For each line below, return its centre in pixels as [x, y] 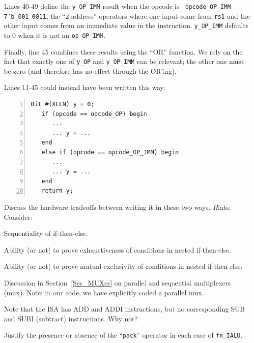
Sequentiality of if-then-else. [46, 233]
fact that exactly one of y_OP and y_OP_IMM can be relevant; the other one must [124, 61]
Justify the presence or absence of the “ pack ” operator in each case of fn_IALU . [123, 335]
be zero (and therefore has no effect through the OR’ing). [90, 71]
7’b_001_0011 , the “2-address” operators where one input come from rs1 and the [127, 15]
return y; [57, 191]
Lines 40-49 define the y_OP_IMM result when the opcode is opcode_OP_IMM [118, 6]
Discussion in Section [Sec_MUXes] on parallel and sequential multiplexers [117, 282]
